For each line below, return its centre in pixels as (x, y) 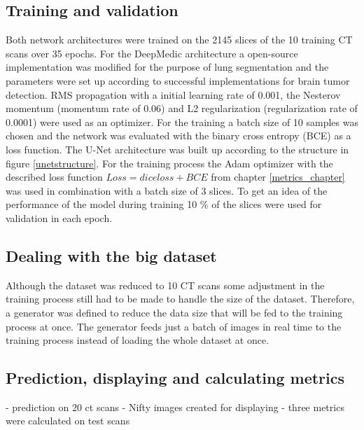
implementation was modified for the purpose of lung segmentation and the (167, 67)
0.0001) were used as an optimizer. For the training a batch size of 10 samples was (182, 122)
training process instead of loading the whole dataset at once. (138, 340)
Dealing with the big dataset (111, 255)
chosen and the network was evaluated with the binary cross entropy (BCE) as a (178, 136)
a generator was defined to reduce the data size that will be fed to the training (174, 312)
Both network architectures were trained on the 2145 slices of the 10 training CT (179, 40)
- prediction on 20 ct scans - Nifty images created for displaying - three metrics (175, 407)
